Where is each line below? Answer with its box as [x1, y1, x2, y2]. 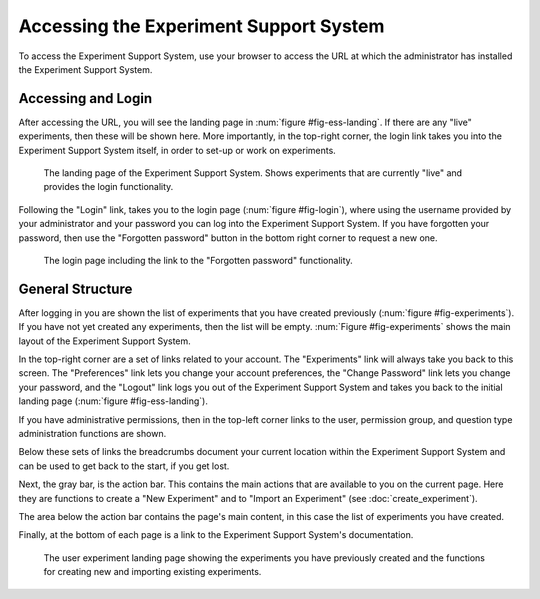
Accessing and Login [18, 90, 153, 107]
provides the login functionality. [43, 181, 174, 193]
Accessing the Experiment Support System [18, 15, 385, 37]
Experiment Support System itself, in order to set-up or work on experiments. [18, 144, 337, 156]
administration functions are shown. [18, 428, 167, 439]
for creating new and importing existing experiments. [43, 566, 262, 578]
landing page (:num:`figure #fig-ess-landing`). [18, 395, 209, 407]
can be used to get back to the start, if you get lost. [18, 460, 230, 472]
